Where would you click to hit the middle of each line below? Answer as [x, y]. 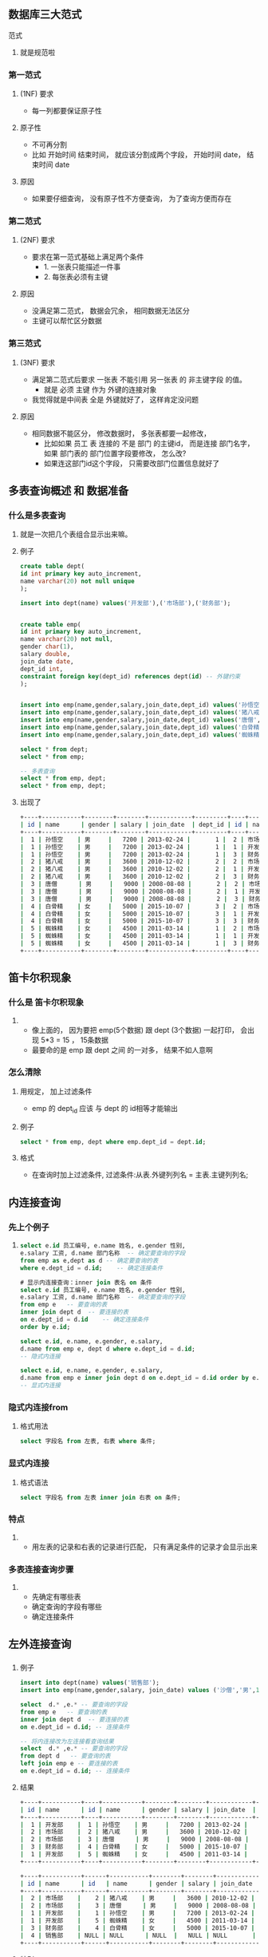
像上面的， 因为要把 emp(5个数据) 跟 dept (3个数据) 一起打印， [135, 1030]
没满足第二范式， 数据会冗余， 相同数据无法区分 [110, 311]
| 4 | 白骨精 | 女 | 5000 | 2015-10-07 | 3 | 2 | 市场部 [142, 906]
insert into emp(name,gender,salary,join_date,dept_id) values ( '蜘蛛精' [141, 735]
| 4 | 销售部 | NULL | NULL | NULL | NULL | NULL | [138, 1935]
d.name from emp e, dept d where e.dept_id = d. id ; [107, 1349]
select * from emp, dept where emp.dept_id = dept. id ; [113, 1142]
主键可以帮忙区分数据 [67, 321]
